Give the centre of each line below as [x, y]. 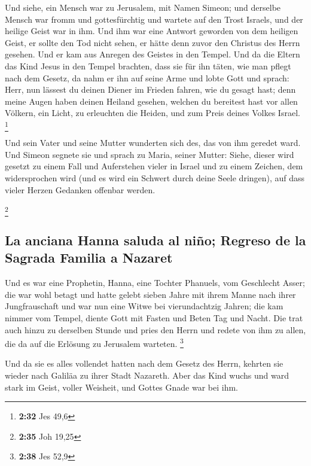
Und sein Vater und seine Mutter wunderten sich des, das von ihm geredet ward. [153, 143]
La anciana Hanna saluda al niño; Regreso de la [155, 240]
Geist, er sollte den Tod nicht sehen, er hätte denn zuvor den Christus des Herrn [153, 42]
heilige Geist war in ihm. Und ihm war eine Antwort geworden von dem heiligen [152, 31]
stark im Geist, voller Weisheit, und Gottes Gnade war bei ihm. [121, 387]
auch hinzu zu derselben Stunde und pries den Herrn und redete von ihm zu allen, [155, 329]
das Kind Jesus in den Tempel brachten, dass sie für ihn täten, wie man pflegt [148, 66]
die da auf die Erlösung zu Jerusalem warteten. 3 [94, 342]
